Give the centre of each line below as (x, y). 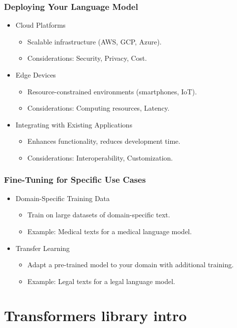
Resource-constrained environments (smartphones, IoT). (112, 91)
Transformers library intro (96, 315)
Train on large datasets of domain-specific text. (99, 215)
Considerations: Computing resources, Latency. (99, 108)
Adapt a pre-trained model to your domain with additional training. (131, 265)
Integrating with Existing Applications (74, 124)
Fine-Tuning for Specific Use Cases (75, 180)
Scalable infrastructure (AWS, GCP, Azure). (95, 41)
